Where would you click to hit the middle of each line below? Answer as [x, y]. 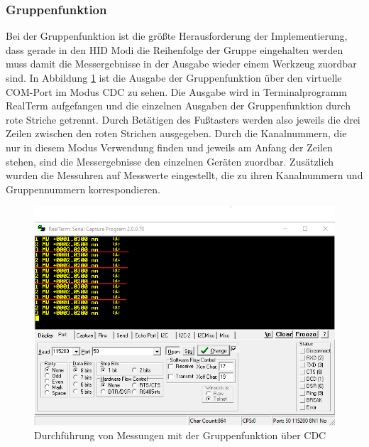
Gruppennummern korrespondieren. [83, 189]
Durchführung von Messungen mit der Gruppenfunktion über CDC [180, 435]
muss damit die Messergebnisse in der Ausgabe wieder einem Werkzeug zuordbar [181, 64]
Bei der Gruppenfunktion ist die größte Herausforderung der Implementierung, [177, 36]
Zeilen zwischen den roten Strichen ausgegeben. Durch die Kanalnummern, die [176, 133]
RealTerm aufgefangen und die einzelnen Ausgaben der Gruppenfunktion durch [178, 106]
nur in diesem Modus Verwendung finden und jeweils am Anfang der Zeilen [169, 147]
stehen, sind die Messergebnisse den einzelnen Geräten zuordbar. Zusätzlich [170, 161]
